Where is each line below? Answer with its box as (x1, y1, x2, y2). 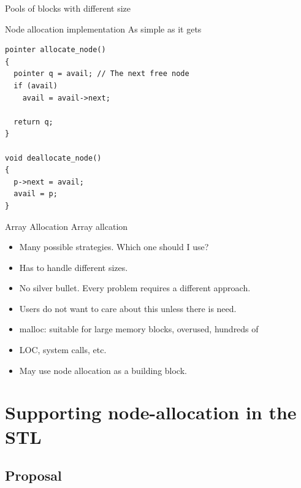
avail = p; (13, 189, 58, 199)
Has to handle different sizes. (19, 261, 128, 273)
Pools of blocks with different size (5, 2, 131, 14)
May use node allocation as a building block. (19, 364, 187, 376)
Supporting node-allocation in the (5, 400, 297, 425)
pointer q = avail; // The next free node (13, 69, 189, 78)
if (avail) (13, 81, 58, 90)
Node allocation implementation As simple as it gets (5, 22, 202, 35)
